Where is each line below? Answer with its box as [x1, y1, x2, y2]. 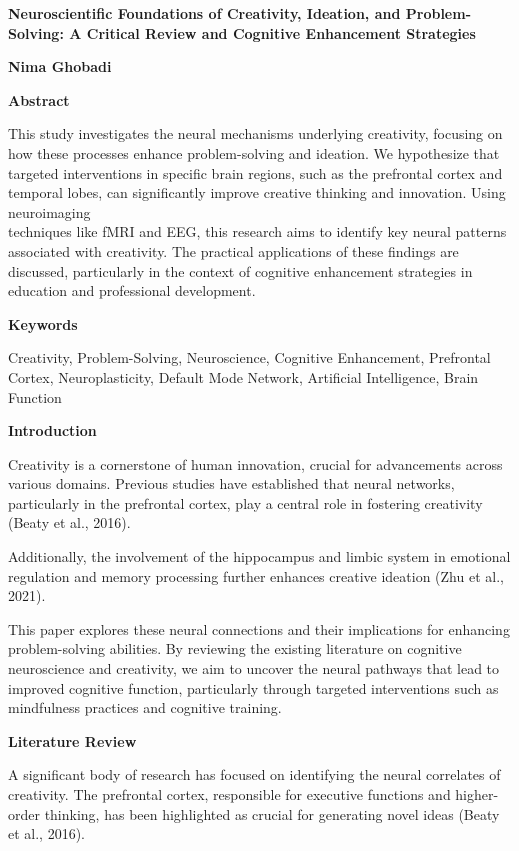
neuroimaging [8, 201, 91, 222]
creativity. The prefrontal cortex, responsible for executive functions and [8, 784, 451, 804]
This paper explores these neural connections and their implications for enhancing [8, 618, 510, 639]
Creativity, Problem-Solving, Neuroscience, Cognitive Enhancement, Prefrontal [8, 347, 491, 368]
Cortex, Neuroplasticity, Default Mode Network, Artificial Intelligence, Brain [8, 366, 479, 387]
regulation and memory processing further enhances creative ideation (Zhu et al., [8, 565, 504, 586]
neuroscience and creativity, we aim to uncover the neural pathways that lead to [8, 658, 500, 679]
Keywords [8, 313, 78, 334]
